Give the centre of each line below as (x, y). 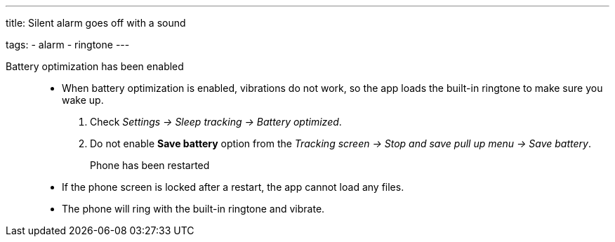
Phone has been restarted (150, 165)
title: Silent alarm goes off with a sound (96, 23)
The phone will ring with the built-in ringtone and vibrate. (193, 209)
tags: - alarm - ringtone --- (68, 45)
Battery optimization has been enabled (95, 66)
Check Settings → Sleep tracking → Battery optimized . (216, 122)
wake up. (83, 100)
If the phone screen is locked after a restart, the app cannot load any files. (233, 187)
